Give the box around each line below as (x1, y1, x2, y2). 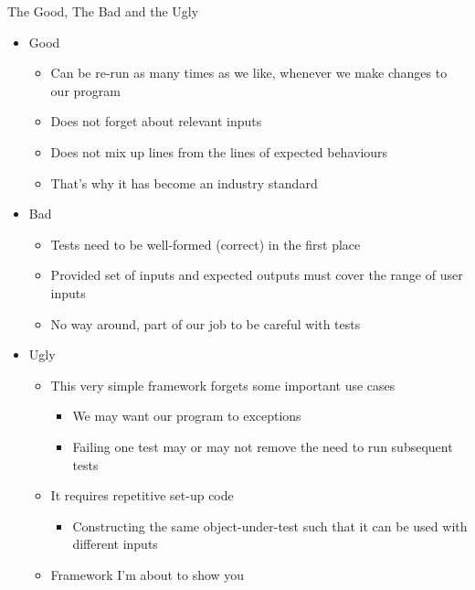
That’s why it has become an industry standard (50, 173, 318, 192)
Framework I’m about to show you (50, 564, 245, 584)
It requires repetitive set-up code (50, 486, 234, 505)
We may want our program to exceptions (72, 406, 301, 425)
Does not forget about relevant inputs (50, 112, 262, 131)
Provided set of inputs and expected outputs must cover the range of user (50, 265, 463, 284)
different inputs (72, 534, 158, 553)
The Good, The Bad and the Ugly (7, 2, 199, 20)
